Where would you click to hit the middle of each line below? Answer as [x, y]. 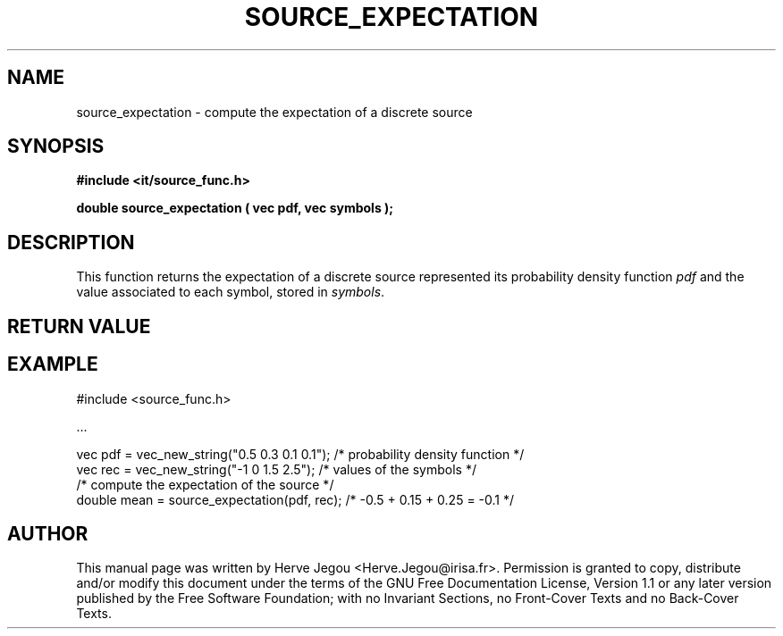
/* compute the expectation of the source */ [205, 484]
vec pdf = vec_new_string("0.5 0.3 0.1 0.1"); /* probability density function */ [300, 454]
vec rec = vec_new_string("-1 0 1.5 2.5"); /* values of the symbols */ [276, 469]
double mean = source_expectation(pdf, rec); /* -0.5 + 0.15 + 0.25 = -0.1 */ [295, 499]
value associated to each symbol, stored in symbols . [231, 292]
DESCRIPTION [71, 242]
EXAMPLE [53, 364]
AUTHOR [48, 533]
